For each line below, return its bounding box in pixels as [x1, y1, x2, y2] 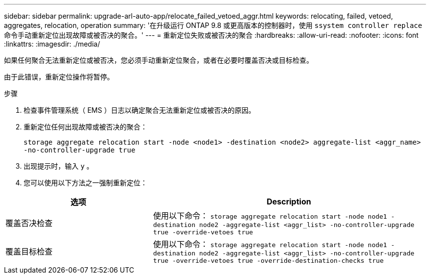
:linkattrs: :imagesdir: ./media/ [4, 40, 100, 48]
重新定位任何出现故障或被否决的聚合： [24, 123, 147, 131]
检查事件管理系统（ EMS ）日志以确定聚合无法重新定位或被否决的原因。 [24, 106, 255, 114]
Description [267, 197, 311, 206]
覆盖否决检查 [5, 218, 53, 228]
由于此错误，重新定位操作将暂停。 [4, 73, 114, 81]
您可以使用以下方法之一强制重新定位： [24, 178, 147, 187]
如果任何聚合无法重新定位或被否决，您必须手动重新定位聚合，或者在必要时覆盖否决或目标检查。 [4, 56, 313, 64]
